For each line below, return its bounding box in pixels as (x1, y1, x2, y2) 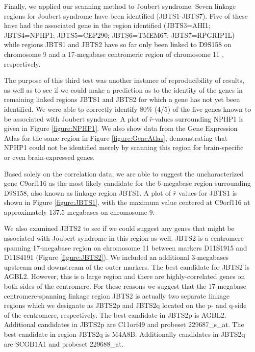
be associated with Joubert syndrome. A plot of (4, 113, 148, 124)
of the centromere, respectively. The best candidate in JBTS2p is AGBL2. (4, 309, 227, 320)
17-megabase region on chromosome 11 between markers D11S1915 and (33, 242, 247, 252)
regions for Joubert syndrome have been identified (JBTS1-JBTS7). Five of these (4, 10, 248, 21)
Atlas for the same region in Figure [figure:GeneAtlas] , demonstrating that (4, 132, 228, 143)
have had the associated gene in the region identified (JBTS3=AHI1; (4, 20, 210, 30)
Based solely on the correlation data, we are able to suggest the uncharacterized (4, 168, 244, 178)
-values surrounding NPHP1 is (153, 113, 244, 124)
